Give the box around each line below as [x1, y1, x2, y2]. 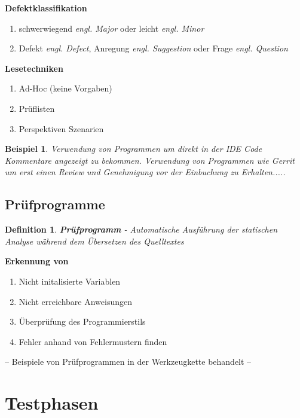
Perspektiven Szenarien [19, 122, 104, 135]
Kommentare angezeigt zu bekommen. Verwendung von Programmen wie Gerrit [5, 154, 295, 166]
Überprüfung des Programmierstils [19, 315, 146, 328]
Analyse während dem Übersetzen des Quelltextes [5, 234, 184, 247]
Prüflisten [19, 102, 55, 114]
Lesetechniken [5, 62, 63, 74]
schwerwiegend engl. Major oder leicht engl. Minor [19, 22, 204, 34]
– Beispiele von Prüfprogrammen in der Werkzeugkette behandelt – [5, 355, 252, 368]
